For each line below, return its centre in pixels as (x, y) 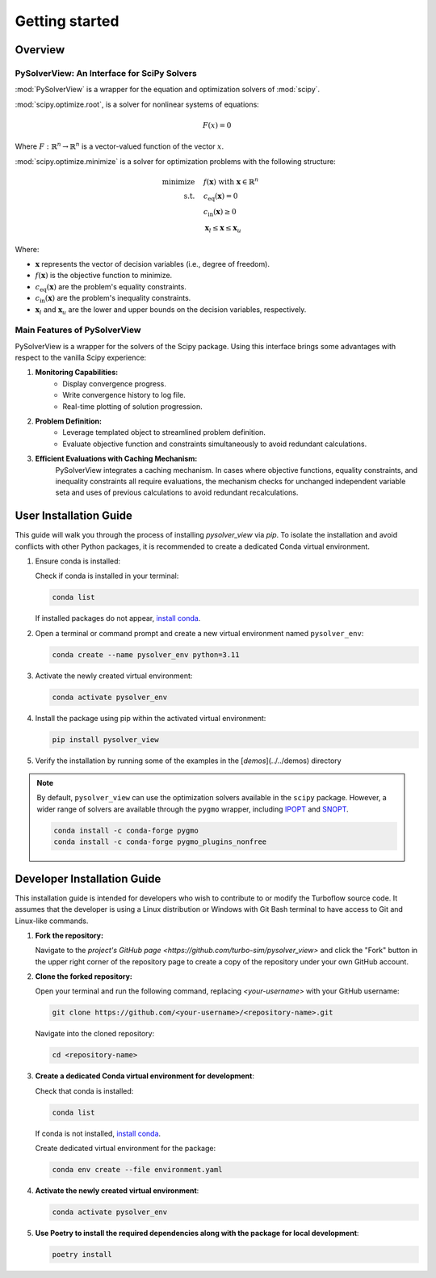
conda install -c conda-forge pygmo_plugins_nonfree (160, 842)
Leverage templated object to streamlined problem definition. (164, 432)
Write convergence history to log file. (124, 395)
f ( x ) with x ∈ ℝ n (231, 181)
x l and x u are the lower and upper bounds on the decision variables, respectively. (171, 310)
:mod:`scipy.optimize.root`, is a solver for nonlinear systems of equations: (137, 104)
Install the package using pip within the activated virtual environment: (151, 718)
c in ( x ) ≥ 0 (220, 213)
